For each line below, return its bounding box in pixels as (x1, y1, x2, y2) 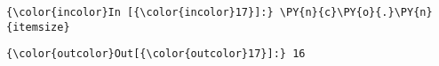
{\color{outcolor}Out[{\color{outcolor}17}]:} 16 (6, 48, 306, 61)
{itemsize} (6, 20, 70, 33)
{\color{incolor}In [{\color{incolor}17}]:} (6, 6, 274, 18)
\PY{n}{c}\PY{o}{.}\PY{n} (279, 6, 433, 18)
